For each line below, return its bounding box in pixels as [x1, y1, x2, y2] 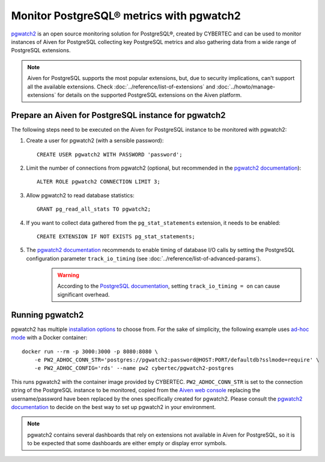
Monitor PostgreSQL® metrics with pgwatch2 [11, 9, 241, 22]
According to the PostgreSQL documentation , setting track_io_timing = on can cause [57, 283, 281, 290]
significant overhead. [57, 291, 110, 298]
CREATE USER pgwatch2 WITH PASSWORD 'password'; [37, 151, 183, 158]
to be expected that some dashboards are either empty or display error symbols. [27, 440, 227, 447]
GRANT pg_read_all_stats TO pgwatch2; [37, 206, 151, 213]
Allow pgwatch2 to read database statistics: [26, 191, 135, 199]
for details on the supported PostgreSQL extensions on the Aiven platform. [57, 91, 242, 99]
